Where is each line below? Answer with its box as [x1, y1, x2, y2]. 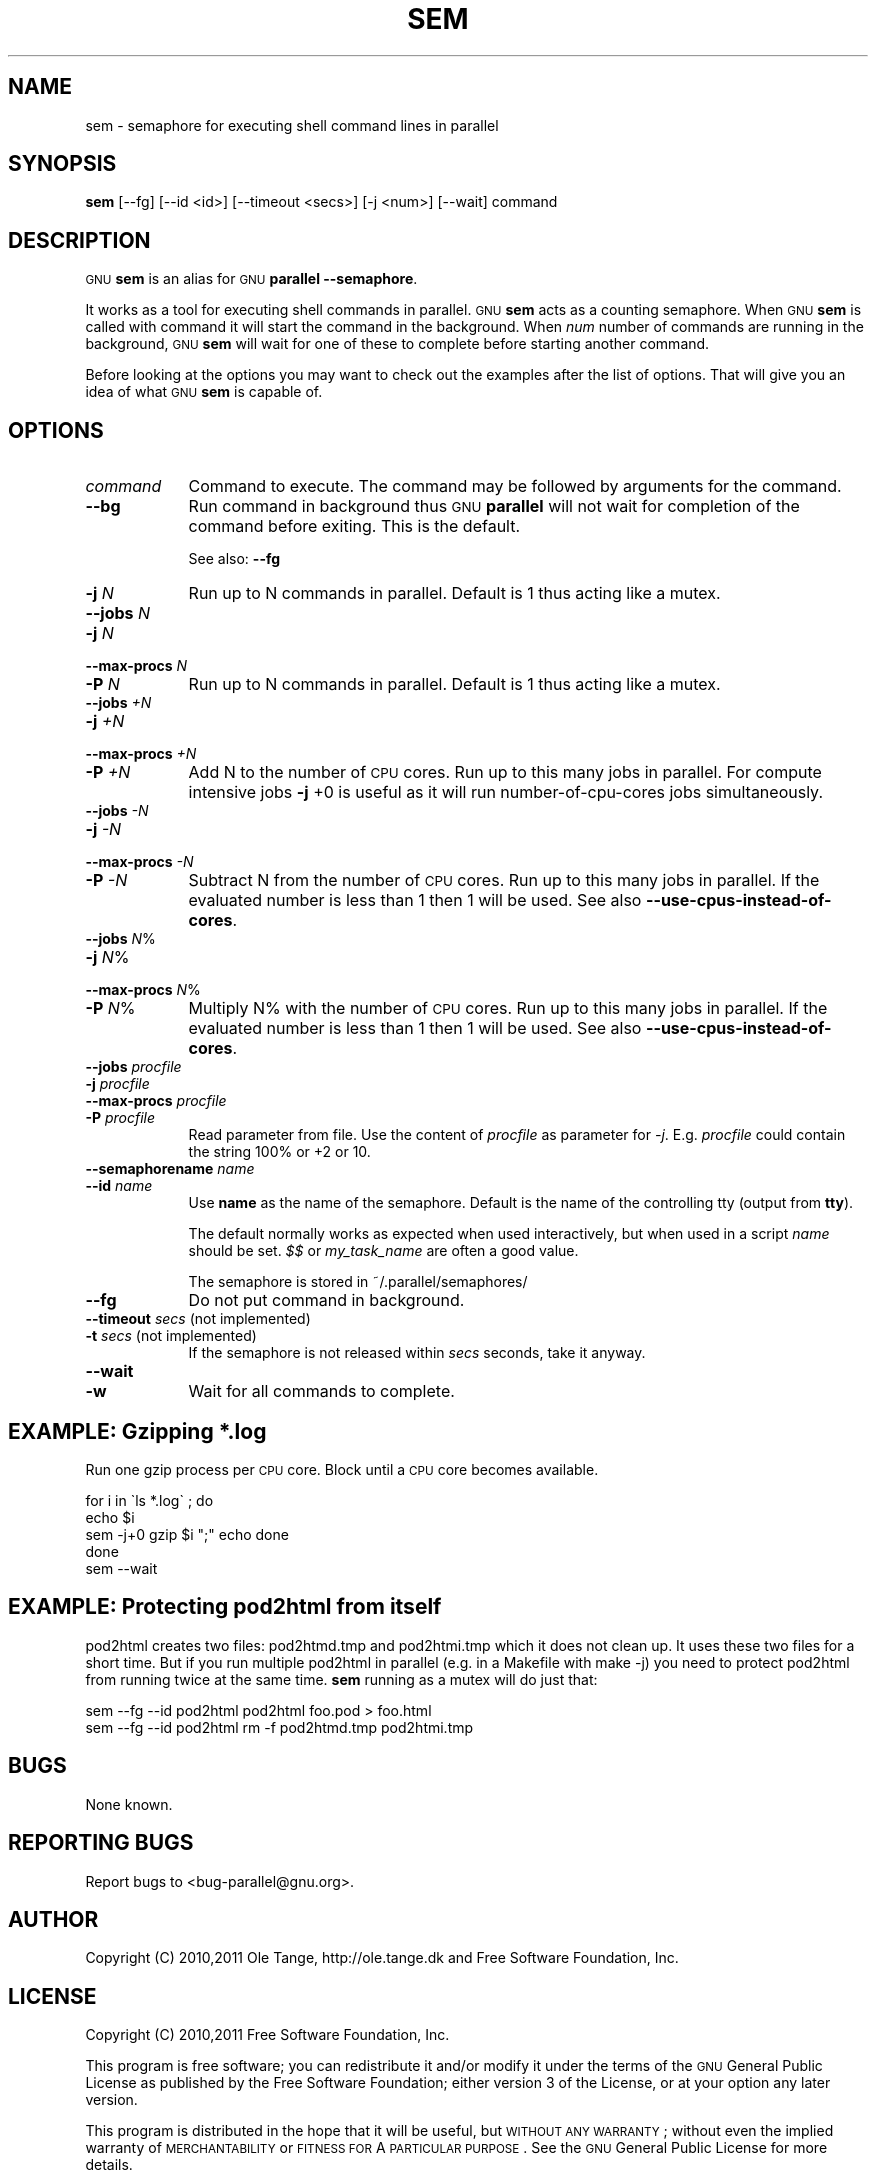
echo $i [85, 1508, 135, 1526]
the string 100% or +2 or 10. [188, 1143, 371, 1161]
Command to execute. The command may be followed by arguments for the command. [188, 476, 842, 497]
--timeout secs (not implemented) [85, 1310, 311, 1328]
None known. [85, 1795, 173, 1813]
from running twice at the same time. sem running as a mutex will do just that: [85, 1670, 598, 1688]
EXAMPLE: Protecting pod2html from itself [8, 1594, 442, 1620]
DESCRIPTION [8, 227, 151, 253]
